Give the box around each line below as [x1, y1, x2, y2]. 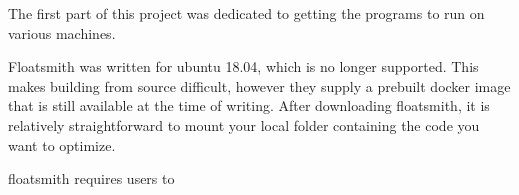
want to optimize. [8, 134, 116, 155]
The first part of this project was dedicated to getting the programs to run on [8, 3, 485, 23]
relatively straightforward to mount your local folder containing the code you [8, 114, 480, 135]
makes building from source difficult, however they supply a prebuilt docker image [8, 75, 511, 96]
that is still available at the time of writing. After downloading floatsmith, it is [8, 95, 490, 116]
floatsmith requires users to [8, 168, 175, 189]
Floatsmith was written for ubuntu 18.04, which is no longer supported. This [8, 56, 479, 77]
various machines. [8, 22, 116, 43]
